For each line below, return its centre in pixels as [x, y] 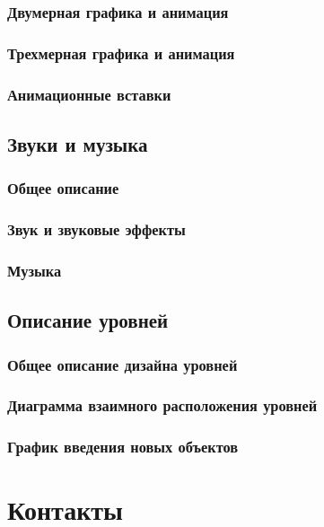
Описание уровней [88, 320]
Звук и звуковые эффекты [96, 229]
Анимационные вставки [89, 94]
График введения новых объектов [123, 447]
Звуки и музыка [78, 143]
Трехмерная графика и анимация [121, 53]
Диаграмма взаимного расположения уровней [162, 405]
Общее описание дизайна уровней [123, 364]
